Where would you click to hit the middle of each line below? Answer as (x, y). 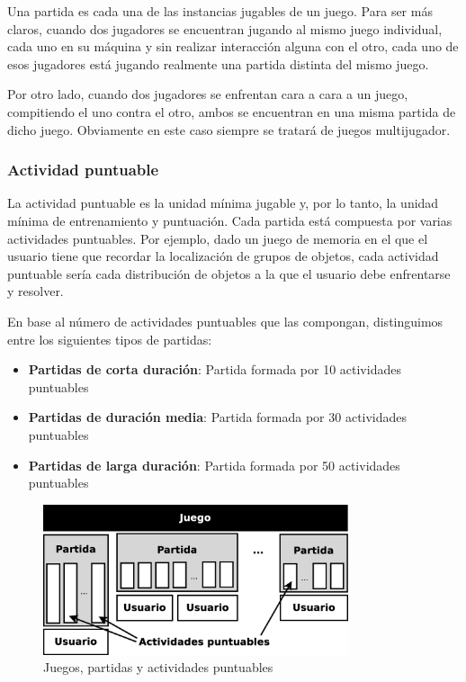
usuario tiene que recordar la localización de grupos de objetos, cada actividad (223, 256)
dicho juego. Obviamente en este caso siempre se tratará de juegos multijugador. (229, 129)
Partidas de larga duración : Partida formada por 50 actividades (214, 465)
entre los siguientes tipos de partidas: (110, 339)
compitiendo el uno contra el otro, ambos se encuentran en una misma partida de (232, 111)
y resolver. (36, 291)
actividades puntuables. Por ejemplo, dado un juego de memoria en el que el (218, 238)
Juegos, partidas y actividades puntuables (158, 667)
